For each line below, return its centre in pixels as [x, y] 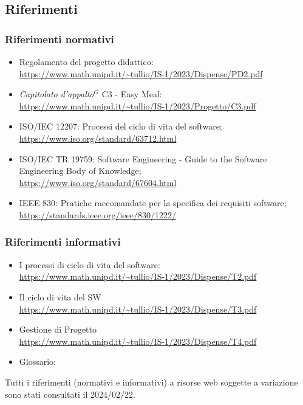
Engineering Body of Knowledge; [80, 171]
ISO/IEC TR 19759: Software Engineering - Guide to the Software [143, 158]
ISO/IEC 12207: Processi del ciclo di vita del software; [121, 126]
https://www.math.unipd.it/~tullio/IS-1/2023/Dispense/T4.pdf [138, 341]
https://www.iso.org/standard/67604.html [98, 182]
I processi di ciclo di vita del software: [90, 264]
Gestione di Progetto [58, 329]
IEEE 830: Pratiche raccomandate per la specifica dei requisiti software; [153, 203]
